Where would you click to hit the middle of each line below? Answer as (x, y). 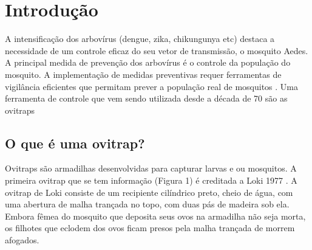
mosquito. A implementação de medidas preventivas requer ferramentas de (143, 74)
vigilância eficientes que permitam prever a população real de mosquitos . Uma (151, 86)
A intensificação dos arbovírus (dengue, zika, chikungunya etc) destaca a (140, 39)
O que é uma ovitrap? (75, 143)
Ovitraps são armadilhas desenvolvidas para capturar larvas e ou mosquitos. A (151, 168)
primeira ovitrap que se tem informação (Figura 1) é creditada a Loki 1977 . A (151, 180)
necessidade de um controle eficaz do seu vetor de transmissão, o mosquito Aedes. (157, 50)
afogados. (22, 240)
